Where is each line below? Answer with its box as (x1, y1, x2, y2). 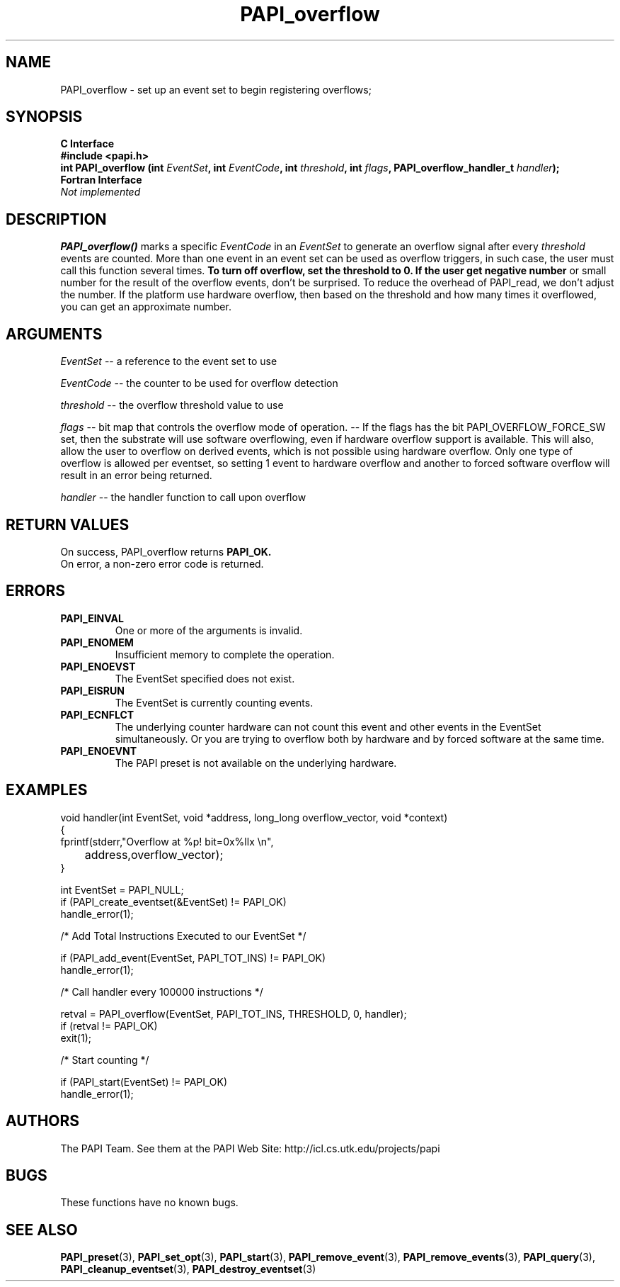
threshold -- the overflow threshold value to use (60, 399, 284, 412)
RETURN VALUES (6, 515, 130, 534)
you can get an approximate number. (60, 300, 231, 313)
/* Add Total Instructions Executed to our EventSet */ (60, 929, 306, 942)
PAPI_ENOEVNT (60, 744, 137, 757)
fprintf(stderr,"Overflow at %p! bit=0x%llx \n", (60, 835, 274, 848)
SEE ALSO (6, 1220, 78, 1239)
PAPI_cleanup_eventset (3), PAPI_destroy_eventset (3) (60, 1263, 316, 1276)
